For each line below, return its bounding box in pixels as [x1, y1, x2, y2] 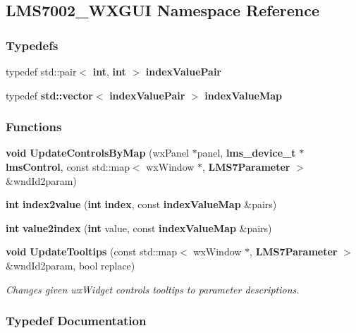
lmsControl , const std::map [6, 159, 130, 174]
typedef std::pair [6, 64, 77, 78]
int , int [92, 64, 126, 78]
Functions [6, 118, 62, 135]
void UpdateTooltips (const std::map [6, 244, 177, 259]
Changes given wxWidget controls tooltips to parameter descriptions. [6, 281, 300, 296]
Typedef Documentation [6, 312, 147, 329]
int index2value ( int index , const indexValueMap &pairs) [6, 197, 277, 212]
